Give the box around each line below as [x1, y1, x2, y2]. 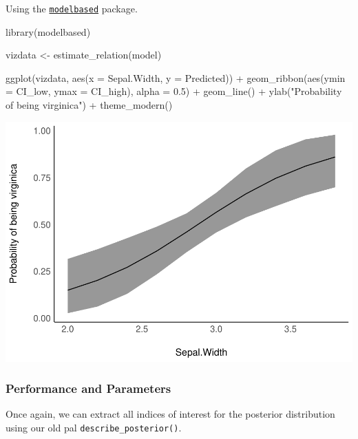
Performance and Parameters [6, 380, 171, 397]
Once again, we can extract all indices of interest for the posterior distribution [6, 407, 335, 421]
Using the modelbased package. [6, 1, 138, 15]
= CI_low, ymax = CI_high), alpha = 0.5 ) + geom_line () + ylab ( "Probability [6, 84, 342, 98]
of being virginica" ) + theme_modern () [6, 98, 173, 112]
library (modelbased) [6, 24, 91, 39]
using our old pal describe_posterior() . [6, 420, 182, 434]
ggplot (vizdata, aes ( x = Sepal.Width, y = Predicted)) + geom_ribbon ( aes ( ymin [6, 70, 346, 85]
